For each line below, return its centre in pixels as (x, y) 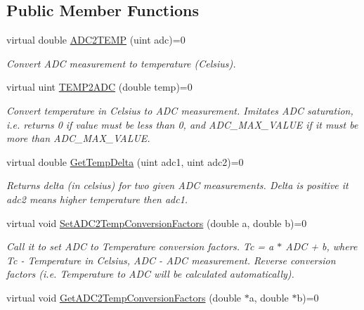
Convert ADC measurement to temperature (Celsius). (121, 63)
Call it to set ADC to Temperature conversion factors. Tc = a (140, 246)
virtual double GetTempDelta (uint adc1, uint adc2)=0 (125, 161)
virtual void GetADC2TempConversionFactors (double (124, 297)
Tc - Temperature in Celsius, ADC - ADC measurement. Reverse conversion (171, 260)
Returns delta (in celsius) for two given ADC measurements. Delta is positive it (177, 185)
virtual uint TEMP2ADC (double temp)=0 (99, 87)
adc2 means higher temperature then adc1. (97, 199)
